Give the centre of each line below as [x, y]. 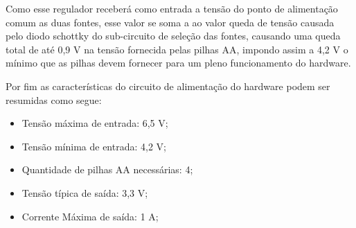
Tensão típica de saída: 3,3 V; [85, 192]
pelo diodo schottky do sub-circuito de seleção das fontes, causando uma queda [173, 36]
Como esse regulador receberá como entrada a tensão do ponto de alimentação [172, 8]
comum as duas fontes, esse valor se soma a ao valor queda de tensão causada [170, 22]
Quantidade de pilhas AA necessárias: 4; [107, 169]
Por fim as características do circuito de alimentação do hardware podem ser [168, 86]
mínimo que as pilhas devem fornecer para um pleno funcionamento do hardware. [178, 63]
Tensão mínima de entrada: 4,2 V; [94, 146]
